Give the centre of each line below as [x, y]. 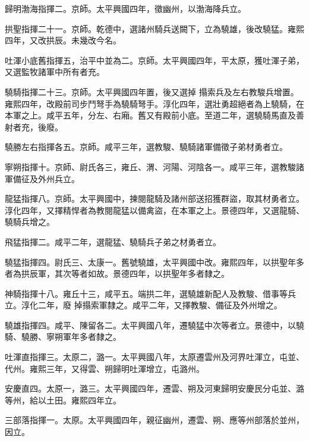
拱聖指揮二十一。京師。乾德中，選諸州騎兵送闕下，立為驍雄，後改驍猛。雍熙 [154, 28]
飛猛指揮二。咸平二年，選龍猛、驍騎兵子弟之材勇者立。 [113, 241]
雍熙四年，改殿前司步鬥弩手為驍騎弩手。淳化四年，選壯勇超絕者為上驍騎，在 [154, 103]
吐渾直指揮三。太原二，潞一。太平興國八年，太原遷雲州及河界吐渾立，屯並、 [154, 357]
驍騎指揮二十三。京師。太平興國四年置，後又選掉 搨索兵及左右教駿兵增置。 [152, 91]
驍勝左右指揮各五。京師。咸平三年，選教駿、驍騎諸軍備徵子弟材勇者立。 [146, 147]
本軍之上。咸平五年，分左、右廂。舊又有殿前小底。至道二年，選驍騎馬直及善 [154, 115]
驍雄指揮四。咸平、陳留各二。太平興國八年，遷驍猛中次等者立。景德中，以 [150, 325]
